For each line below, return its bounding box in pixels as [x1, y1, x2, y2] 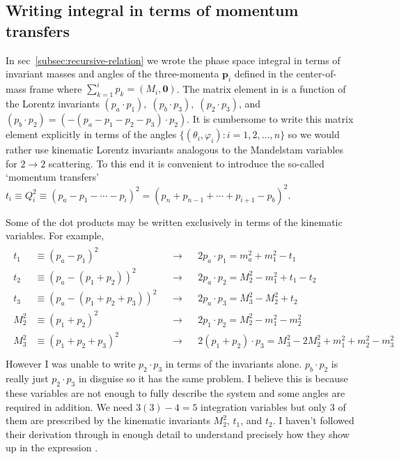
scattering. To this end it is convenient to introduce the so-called [48, 156, 324, 170]
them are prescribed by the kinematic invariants [6, 413, 210, 428]
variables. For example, [6, 228, 104, 243]
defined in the [234, 66, 293, 81]
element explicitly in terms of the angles [6, 127, 177, 142]
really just [6, 371, 49, 386]
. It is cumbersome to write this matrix [187, 112, 354, 126]
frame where [29, 81, 82, 96]
